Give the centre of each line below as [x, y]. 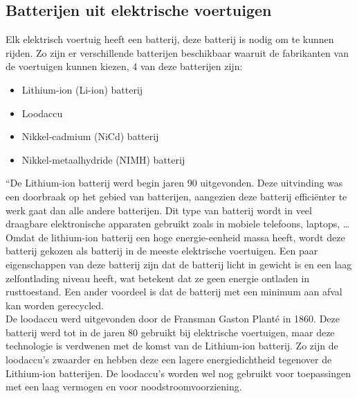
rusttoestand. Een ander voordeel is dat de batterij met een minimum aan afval [174, 292]
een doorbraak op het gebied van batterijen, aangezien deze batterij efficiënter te [176, 196]
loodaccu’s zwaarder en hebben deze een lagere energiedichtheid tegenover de [169, 360]
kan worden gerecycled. [55, 305]
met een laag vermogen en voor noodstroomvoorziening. [124, 387]
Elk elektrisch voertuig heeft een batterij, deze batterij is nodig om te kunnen [170, 39]
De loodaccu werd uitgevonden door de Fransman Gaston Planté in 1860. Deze [173, 319]
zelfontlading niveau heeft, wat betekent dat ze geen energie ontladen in [158, 278]
